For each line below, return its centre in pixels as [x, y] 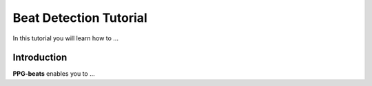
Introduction [40, 58]
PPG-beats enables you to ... [54, 74]
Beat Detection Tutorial [80, 18]
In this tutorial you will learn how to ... [65, 38]
